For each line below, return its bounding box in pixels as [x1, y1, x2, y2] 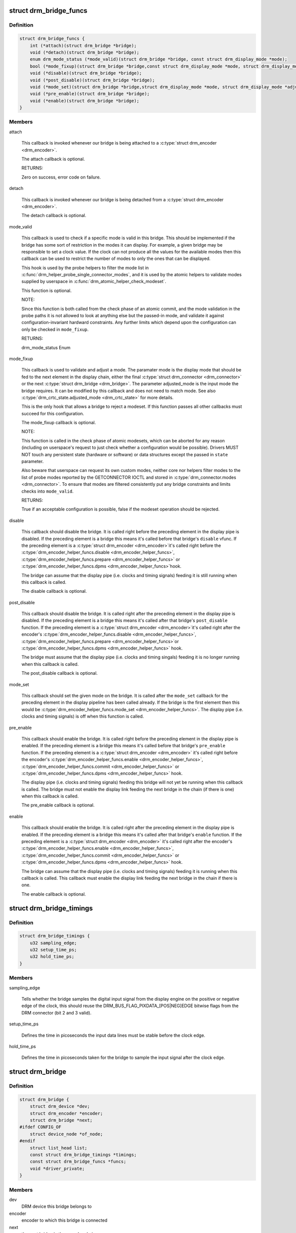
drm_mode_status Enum [21, 344, 71, 350]
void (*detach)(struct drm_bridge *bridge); [30, 49, 140, 55]
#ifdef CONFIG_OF [19, 1124, 62, 1130]
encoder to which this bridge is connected [21, 1217, 108, 1223]
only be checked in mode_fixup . [21, 326, 89, 332]
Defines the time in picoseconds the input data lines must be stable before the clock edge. [21, 1032, 206, 1038]
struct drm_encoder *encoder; [30, 1110, 103, 1116]
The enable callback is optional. [21, 891, 86, 897]
